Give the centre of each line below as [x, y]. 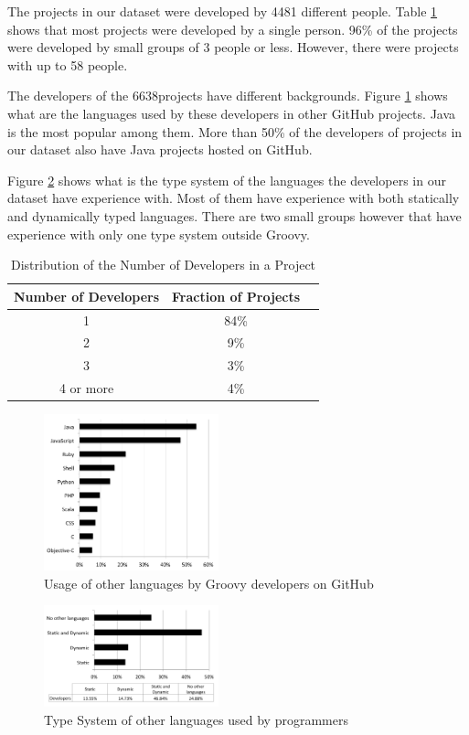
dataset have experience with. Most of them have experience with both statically [234, 198]
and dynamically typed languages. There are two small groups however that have [234, 215]
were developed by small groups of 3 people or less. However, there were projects [233, 47]
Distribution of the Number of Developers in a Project [164, 265]
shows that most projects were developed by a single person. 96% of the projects [233, 29]
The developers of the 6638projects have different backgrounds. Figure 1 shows [228, 96]
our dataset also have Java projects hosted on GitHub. [160, 149]
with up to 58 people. [68, 64]
